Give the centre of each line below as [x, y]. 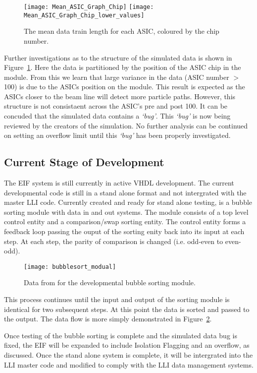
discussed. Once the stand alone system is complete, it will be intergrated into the [128, 355]
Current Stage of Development [84, 162]
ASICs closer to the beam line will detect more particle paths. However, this [120, 96]
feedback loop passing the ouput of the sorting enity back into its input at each [124, 231]
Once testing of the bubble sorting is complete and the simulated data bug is [121, 335]
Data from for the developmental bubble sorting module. [110, 282]
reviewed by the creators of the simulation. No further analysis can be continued [126, 125]
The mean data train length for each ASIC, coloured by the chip [122, 31]
